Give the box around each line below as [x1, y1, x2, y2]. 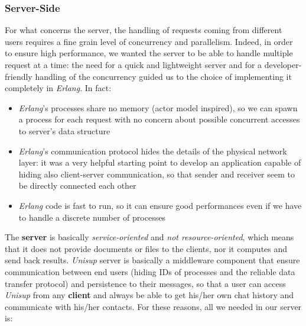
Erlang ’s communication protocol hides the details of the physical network [18, 144, 287, 157]
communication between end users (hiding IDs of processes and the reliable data [5, 265, 295, 277]
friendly [5, 70, 32, 82]
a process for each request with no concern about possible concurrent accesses [18, 113, 300, 125]
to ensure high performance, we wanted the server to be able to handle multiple [5, 47, 293, 59]
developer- [264, 59, 302, 70]
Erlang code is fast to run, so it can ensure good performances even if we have [18, 199, 302, 211]
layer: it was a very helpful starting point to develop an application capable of [18, 156, 301, 169]
